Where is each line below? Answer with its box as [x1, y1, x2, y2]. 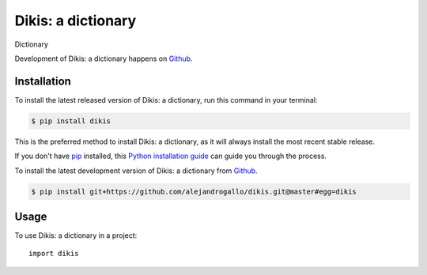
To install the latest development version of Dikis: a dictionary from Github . [14, 166, 258, 175]
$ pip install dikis [31, 116, 111, 126]
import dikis [28, 249, 79, 258]
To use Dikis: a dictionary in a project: [14, 231, 138, 240]
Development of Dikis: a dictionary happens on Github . [14, 54, 193, 63]
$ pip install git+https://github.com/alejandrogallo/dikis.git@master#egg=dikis [31, 186, 357, 196]
